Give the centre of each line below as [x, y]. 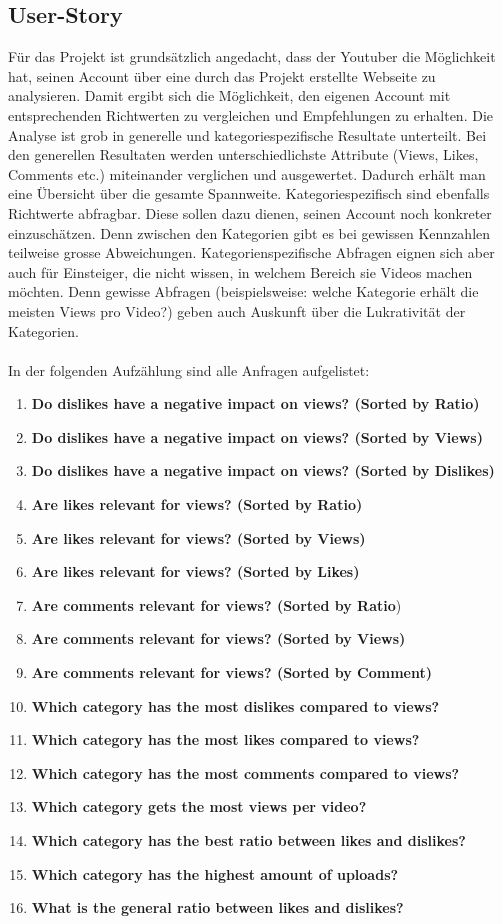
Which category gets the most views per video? [199, 806]
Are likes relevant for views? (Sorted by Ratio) [197, 504]
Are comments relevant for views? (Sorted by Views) [218, 638]
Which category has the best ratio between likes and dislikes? [248, 840]
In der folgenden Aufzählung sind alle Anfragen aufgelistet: [189, 369]
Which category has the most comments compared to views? [245, 772]
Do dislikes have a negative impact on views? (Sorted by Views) [257, 436]
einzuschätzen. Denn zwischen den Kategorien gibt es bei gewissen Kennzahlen [249, 232]
